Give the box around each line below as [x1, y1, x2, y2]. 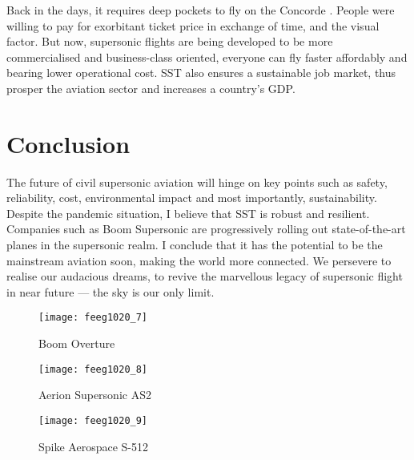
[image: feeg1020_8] [38, 363, 148, 375]
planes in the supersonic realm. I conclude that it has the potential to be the [6, 236, 383, 253]
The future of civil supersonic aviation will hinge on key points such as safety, [6, 173, 388, 190]
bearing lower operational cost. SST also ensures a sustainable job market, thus [6, 64, 396, 81]
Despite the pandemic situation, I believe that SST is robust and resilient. [6, 204, 370, 221]
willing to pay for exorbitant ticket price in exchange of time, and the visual [6, 17, 380, 34]
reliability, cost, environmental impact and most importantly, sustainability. [6, 189, 377, 206]
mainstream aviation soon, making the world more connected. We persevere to [6, 252, 392, 268]
